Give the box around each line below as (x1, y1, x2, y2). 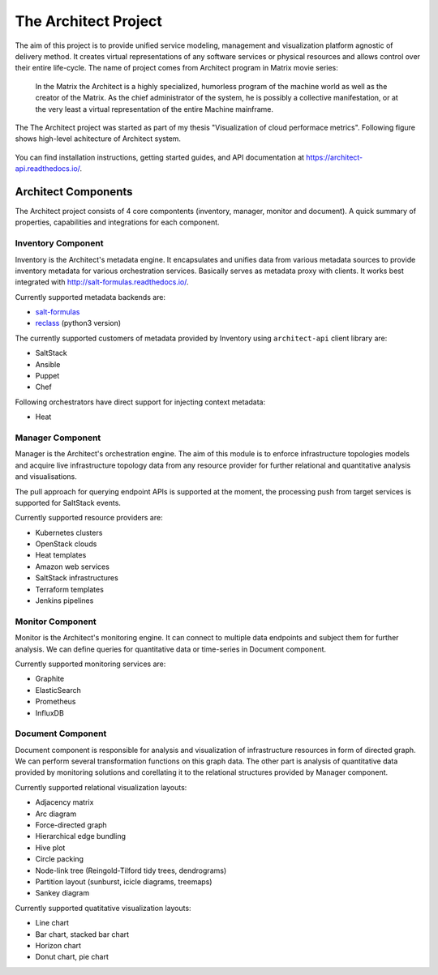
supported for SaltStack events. (15, 498, 122, 507)
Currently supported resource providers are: (15, 513, 163, 523)
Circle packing (35, 854, 84, 864)
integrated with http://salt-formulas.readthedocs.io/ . (15, 277, 190, 287)
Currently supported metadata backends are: (15, 292, 166, 301)
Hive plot (35, 843, 66, 853)
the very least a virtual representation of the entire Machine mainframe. (35, 104, 274, 113)
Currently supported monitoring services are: (15, 659, 166, 669)
